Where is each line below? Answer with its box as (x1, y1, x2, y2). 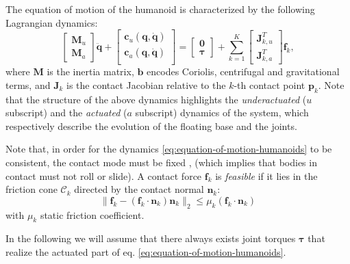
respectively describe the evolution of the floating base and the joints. (5, 118, 297, 133)
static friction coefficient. (40, 207, 145, 222)
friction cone (5, 182, 58, 196)
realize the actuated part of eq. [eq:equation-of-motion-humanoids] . (5, 245, 286, 259)
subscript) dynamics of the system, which (135, 105, 309, 120)
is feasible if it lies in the (215, 168, 318, 183)
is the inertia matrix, (47, 64, 134, 79)
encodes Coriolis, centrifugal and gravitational (147, 64, 340, 79)
